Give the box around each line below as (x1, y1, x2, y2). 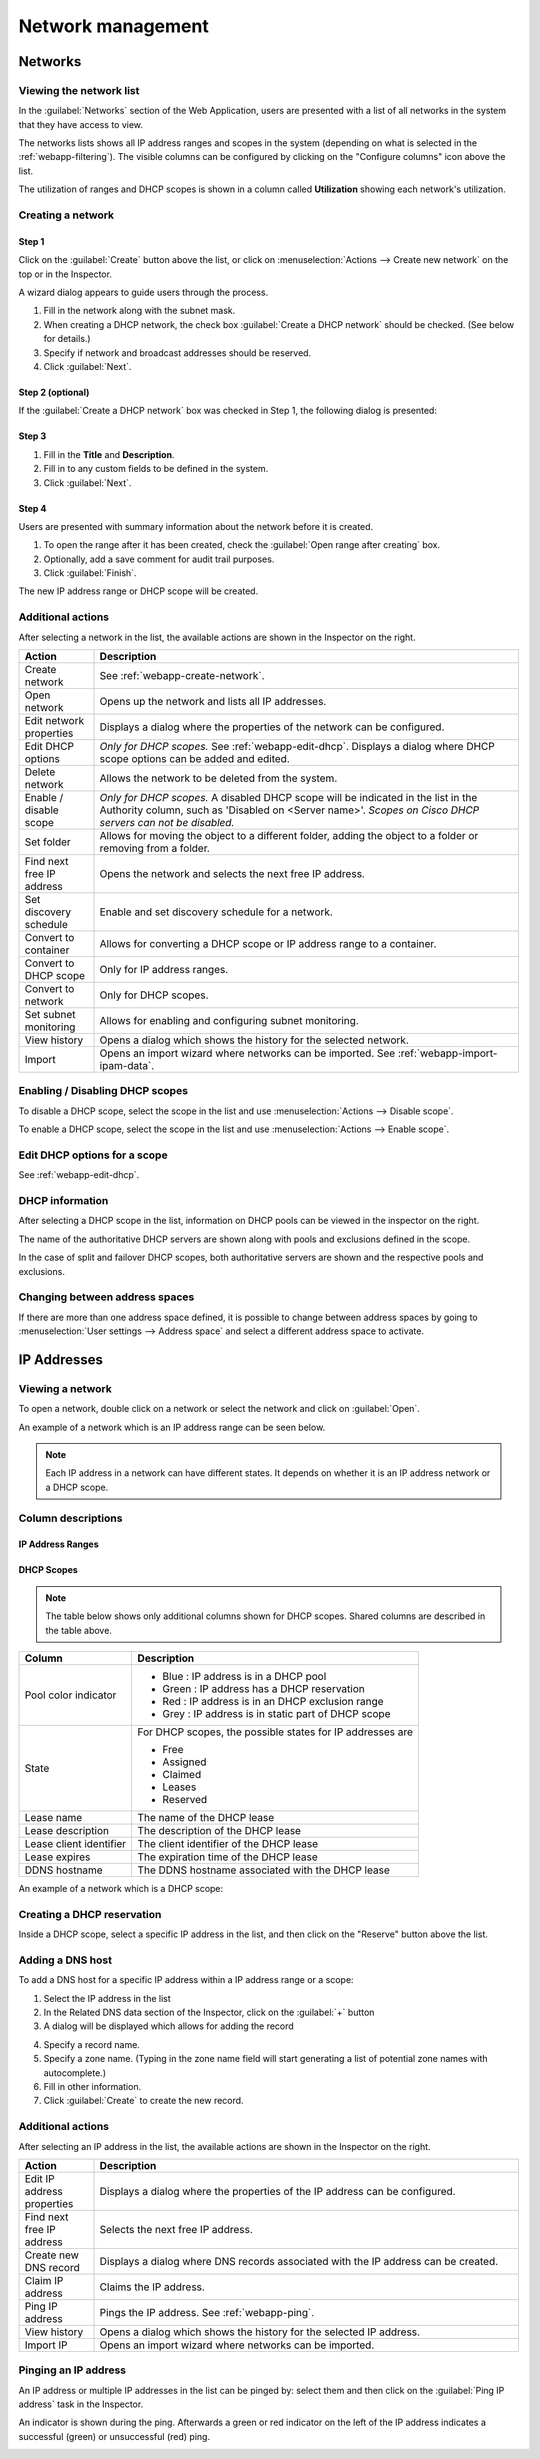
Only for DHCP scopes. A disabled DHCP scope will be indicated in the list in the (99, 791, 478, 804)
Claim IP (24, 2273, 64, 2287)
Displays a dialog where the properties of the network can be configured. (99, 720, 445, 734)
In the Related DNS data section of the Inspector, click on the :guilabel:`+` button (43, 2006, 375, 2019)
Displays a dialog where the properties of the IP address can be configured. (99, 2184, 456, 2198)
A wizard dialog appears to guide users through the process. (18, 286, 269, 298)
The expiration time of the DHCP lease (137, 1850, 319, 1864)
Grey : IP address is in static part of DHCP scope (162, 1706, 391, 1720)
